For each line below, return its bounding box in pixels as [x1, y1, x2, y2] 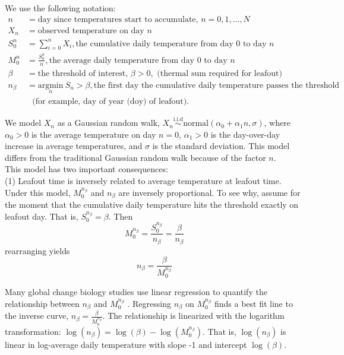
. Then [108, 210, 133, 222]
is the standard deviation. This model [152, 140, 290, 152]
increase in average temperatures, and [5, 140, 143, 152]
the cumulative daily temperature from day [75, 39, 233, 48]
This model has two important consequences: [5, 163, 168, 175]
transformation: [5, 325, 61, 337]
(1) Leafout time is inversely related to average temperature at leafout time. [5, 175, 282, 187]
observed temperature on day [37, 26, 144, 35]
